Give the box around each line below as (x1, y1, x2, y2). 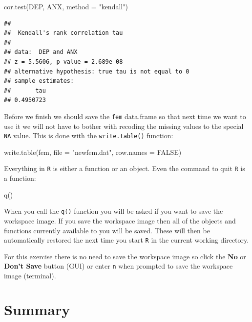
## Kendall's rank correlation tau (4, 29, 123, 37)
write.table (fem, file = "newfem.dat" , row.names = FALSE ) (4, 147, 182, 157)
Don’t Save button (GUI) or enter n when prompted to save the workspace (4, 261, 233, 271)
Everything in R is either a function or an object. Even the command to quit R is (4, 163, 245, 173)
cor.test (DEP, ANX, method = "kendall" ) (4, 1, 128, 11)
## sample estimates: (4, 77, 74, 85)
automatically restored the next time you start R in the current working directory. (4, 235, 249, 245)
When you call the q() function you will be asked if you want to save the (4, 206, 223, 216)
